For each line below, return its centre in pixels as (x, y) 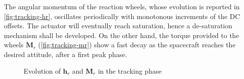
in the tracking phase (130, 70)
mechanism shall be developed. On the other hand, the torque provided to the (122, 35)
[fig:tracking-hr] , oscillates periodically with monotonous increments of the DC (122, 16)
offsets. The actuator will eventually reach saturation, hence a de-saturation (118, 26)
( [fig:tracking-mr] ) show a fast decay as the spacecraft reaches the (137, 45)
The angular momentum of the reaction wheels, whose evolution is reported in (122, 6)
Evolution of (42, 70)
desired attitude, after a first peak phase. (66, 54)
